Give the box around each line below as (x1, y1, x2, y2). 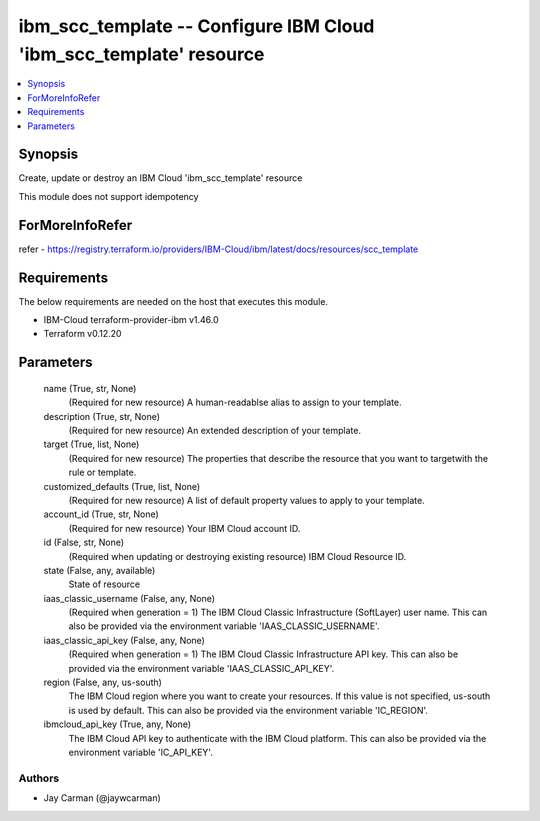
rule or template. (68, 466, 137, 479)
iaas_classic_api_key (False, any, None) (43, 634, 205, 646)
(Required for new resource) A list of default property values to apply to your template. (68, 494, 425, 506)
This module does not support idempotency (18, 190, 199, 202)
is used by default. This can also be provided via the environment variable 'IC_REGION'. (68, 704, 429, 716)
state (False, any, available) (43, 564, 156, 576)
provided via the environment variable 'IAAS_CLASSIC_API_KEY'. (68, 662, 335, 674)
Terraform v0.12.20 (43, 328, 122, 340)
